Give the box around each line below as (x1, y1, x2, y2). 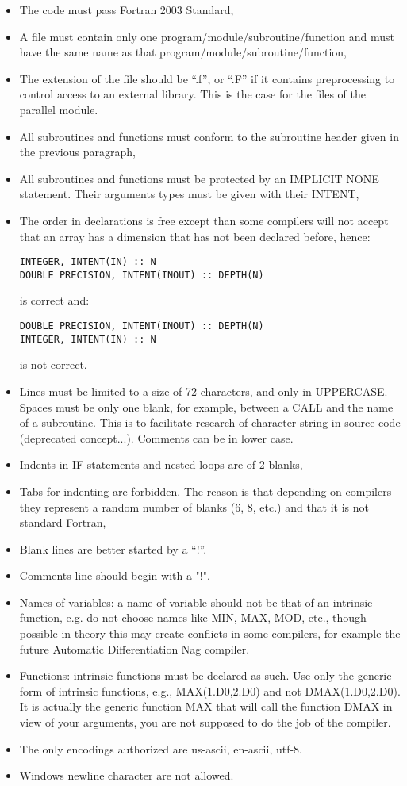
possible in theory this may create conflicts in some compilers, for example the (19, 625, 401, 642)
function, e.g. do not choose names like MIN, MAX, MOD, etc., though (19, 609, 367, 626)
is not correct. (19, 356, 87, 373)
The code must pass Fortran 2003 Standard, (19, 2, 234, 17)
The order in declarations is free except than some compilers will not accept (19, 212, 389, 228)
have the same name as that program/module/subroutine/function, (19, 44, 347, 60)
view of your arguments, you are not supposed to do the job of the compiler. (19, 714, 391, 730)
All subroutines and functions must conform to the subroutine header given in (19, 128, 399, 144)
